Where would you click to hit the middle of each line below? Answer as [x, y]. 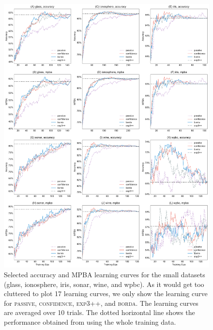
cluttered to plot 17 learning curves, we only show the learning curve [106, 293]
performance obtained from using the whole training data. [90, 322]
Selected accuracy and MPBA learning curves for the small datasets [105, 275]
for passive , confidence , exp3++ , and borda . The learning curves [101, 303]
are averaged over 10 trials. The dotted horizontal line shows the [99, 312]
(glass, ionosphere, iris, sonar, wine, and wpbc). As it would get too [104, 284]
